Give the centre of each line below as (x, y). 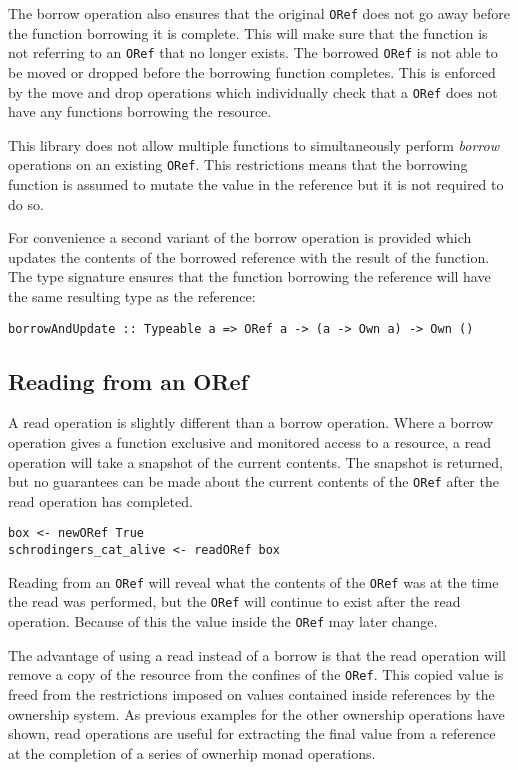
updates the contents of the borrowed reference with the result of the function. (249, 256)
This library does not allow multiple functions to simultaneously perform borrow (253, 144)
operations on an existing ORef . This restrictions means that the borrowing (238, 164)
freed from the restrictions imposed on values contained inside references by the (251, 693)
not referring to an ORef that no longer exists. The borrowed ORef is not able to (253, 52)
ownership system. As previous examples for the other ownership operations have (256, 713)
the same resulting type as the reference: (132, 295)
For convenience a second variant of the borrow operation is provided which (240, 237)
